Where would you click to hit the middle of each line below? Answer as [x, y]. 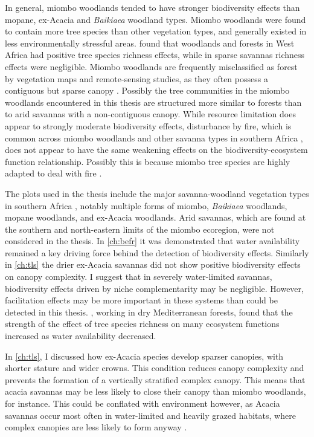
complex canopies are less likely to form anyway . [96, 427]
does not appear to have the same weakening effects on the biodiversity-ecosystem [156, 150]
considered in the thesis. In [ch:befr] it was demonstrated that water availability [152, 241]
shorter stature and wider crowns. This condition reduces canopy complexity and [155, 368]
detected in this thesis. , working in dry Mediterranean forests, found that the [149, 312]
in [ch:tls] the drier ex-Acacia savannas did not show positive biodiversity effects [153, 264]
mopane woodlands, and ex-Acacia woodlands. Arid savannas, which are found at [155, 217]
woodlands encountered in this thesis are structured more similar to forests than [153, 102]
